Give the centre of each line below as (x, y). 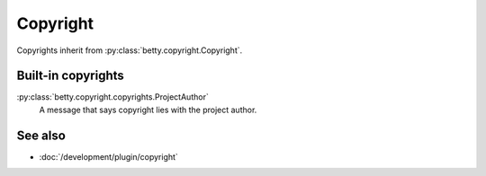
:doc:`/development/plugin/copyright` (109, 156)
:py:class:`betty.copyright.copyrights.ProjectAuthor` (112, 97)
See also (41, 135)
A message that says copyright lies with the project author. (148, 110)
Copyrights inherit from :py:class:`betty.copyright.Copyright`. (130, 50)
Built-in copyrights (71, 76)
